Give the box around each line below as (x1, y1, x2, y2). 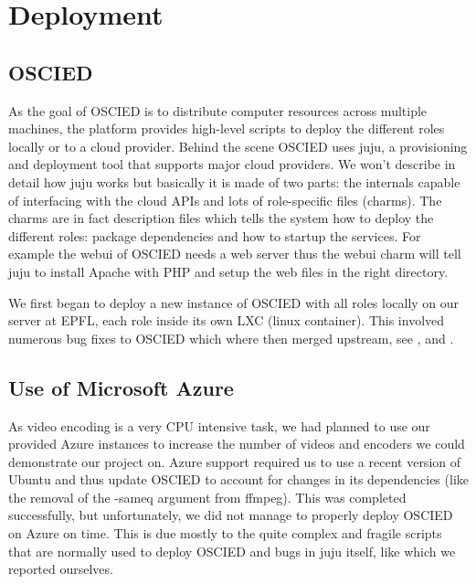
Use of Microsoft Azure (8, 373, 234, 401)
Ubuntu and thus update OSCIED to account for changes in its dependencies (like (8, 470, 469, 489)
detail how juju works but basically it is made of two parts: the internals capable (8, 172, 460, 191)
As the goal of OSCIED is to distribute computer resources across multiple (8, 101, 428, 120)
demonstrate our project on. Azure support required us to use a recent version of (8, 451, 461, 471)
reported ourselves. (8, 559, 113, 579)
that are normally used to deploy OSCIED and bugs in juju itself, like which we (8, 541, 456, 560)
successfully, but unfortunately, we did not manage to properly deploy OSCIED (8, 505, 453, 525)
